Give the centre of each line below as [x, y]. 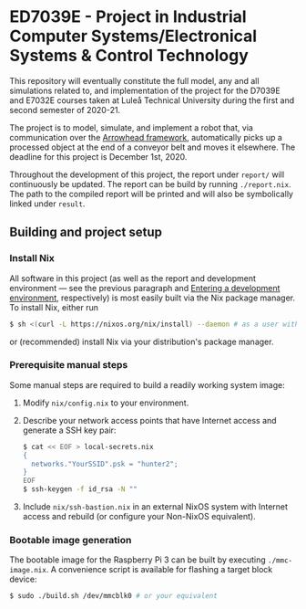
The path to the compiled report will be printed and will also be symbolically [152, 194]
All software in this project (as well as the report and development [133, 278]
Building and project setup [86, 232]
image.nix [28, 571]
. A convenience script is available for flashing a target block [159, 570]
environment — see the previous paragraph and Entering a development [145, 288]
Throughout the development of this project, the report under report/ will [147, 174]
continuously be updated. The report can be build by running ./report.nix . [150, 184]
